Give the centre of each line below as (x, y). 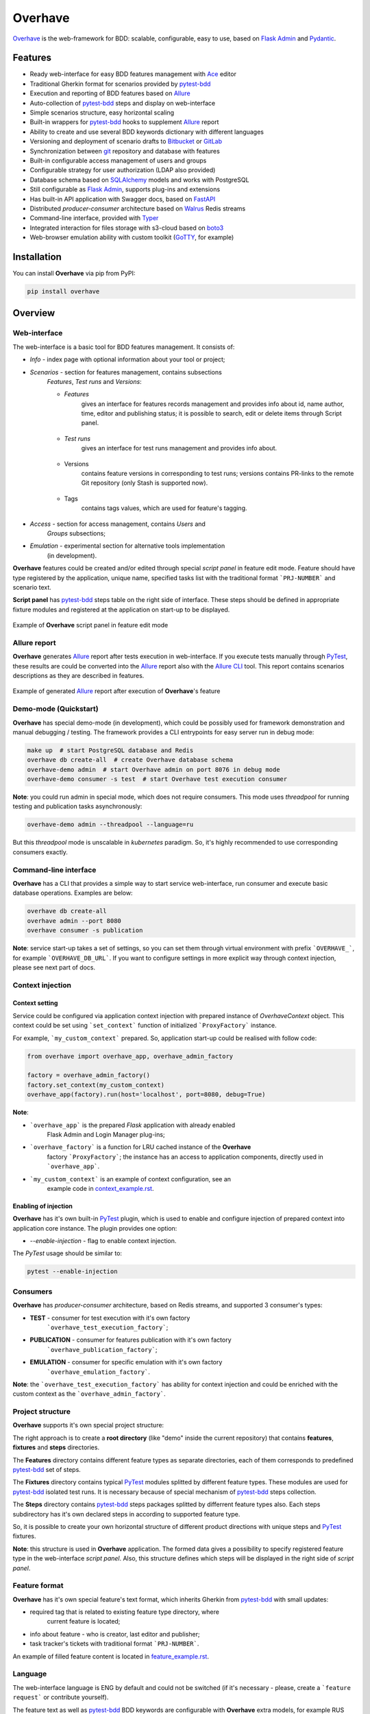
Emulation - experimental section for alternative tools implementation (127, 546)
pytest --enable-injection (72, 1271)
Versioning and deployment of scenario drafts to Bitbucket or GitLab (126, 141)
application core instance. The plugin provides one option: (95, 1228)
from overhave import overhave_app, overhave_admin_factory (130, 1056)
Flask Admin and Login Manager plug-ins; (106, 1134)
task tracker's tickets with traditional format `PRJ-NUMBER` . (114, 1644)
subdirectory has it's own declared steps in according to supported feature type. (126, 1514)
